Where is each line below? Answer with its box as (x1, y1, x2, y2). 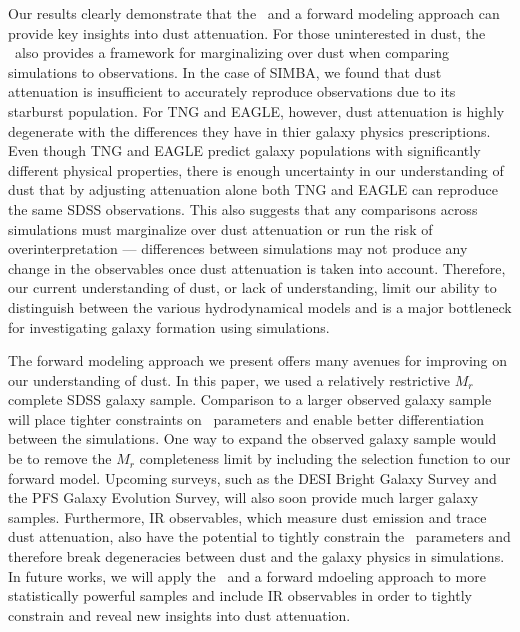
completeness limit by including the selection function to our (139, 448, 511, 469)
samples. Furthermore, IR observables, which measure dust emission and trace (8, 506, 487, 527)
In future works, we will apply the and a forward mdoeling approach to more (8, 565, 486, 586)
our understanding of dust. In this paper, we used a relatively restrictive (8, 369, 451, 390)
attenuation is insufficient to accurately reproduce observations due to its (8, 81, 456, 102)
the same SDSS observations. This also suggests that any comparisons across (8, 198, 478, 219)
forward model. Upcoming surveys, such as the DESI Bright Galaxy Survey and (8, 467, 497, 488)
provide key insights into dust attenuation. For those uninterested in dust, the (8, 22, 486, 43)
